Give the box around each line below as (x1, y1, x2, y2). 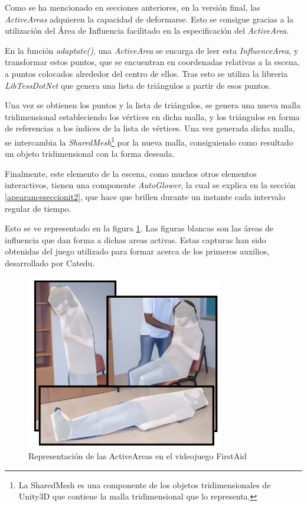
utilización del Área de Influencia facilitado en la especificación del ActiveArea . (5, 24, 289, 37)
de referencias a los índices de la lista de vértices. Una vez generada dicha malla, (5, 122, 295, 134)
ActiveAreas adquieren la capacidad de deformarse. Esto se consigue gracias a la (5, 12, 294, 25)
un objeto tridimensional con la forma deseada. (5, 147, 175, 160)
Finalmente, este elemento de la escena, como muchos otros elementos (5, 167, 257, 179)
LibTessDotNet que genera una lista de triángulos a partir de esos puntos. (5, 79, 271, 91)
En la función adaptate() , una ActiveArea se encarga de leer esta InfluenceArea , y (5, 44, 299, 56)
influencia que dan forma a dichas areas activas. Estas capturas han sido (5, 233, 266, 246)
